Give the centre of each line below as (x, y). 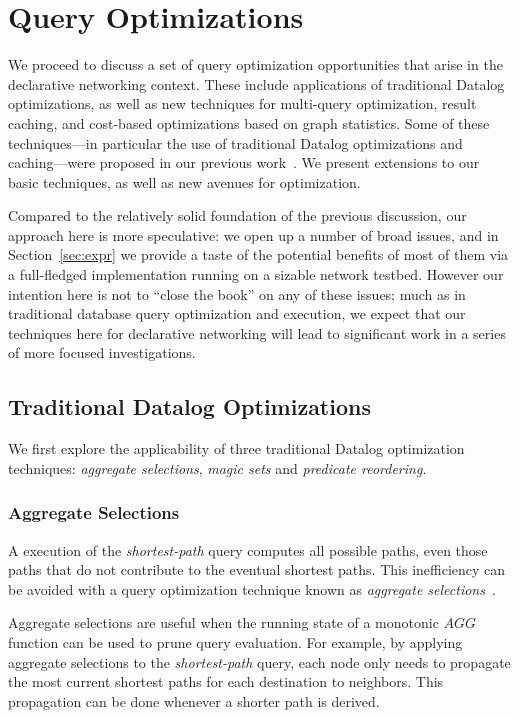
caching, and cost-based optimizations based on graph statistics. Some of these (249, 122)
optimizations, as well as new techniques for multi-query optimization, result (242, 103)
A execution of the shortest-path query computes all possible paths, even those (248, 549)
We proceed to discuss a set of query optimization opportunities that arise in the (255, 64)
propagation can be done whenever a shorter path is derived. (194, 700)
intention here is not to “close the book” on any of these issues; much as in (237, 293)
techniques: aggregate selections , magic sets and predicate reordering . (217, 467)
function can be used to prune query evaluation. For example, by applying (235, 642)
